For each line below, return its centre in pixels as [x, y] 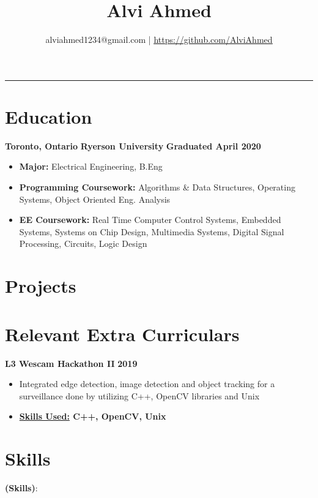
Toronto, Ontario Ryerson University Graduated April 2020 [133, 145]
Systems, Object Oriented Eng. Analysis [95, 199]
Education [49, 116]
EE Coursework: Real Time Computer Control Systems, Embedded [150, 220]
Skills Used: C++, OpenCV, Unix [93, 416]
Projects [41, 286]
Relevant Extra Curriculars [122, 334]
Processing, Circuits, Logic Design [83, 243]
